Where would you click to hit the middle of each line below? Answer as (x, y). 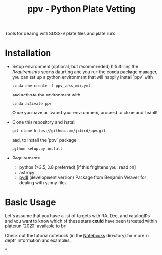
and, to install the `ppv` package (44, 140)
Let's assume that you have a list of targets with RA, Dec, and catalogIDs (78, 216)
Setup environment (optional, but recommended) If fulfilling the (75, 67)
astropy (27, 173)
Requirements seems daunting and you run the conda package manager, (85, 72)
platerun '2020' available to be (36, 226)
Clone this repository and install (44, 122)
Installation (28, 53)
